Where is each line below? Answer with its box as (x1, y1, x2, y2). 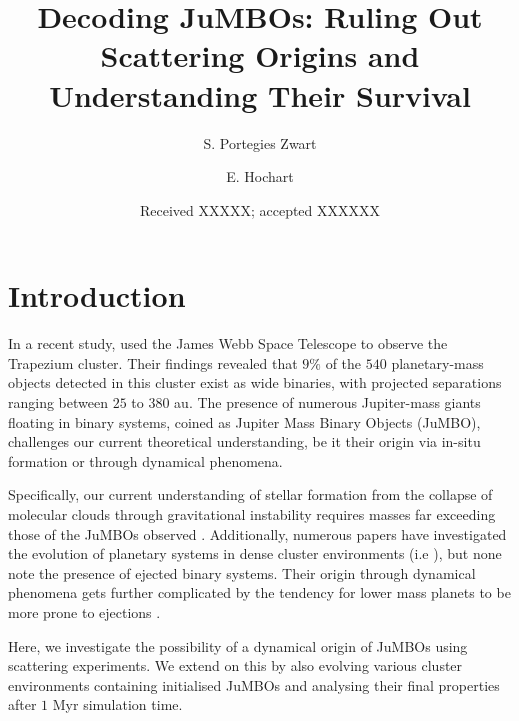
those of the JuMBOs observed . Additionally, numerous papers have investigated (8, 523, 507, 544)
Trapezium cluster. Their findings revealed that (8, 352, 298, 373)
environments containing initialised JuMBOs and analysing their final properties (8, 674, 500, 695)
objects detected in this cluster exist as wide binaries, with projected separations (8, 372, 502, 393)
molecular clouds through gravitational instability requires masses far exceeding (8, 503, 496, 524)
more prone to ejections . (8, 601, 161, 622)
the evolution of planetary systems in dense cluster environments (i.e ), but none (8, 543, 502, 564)
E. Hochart (226, 166, 294, 187)
